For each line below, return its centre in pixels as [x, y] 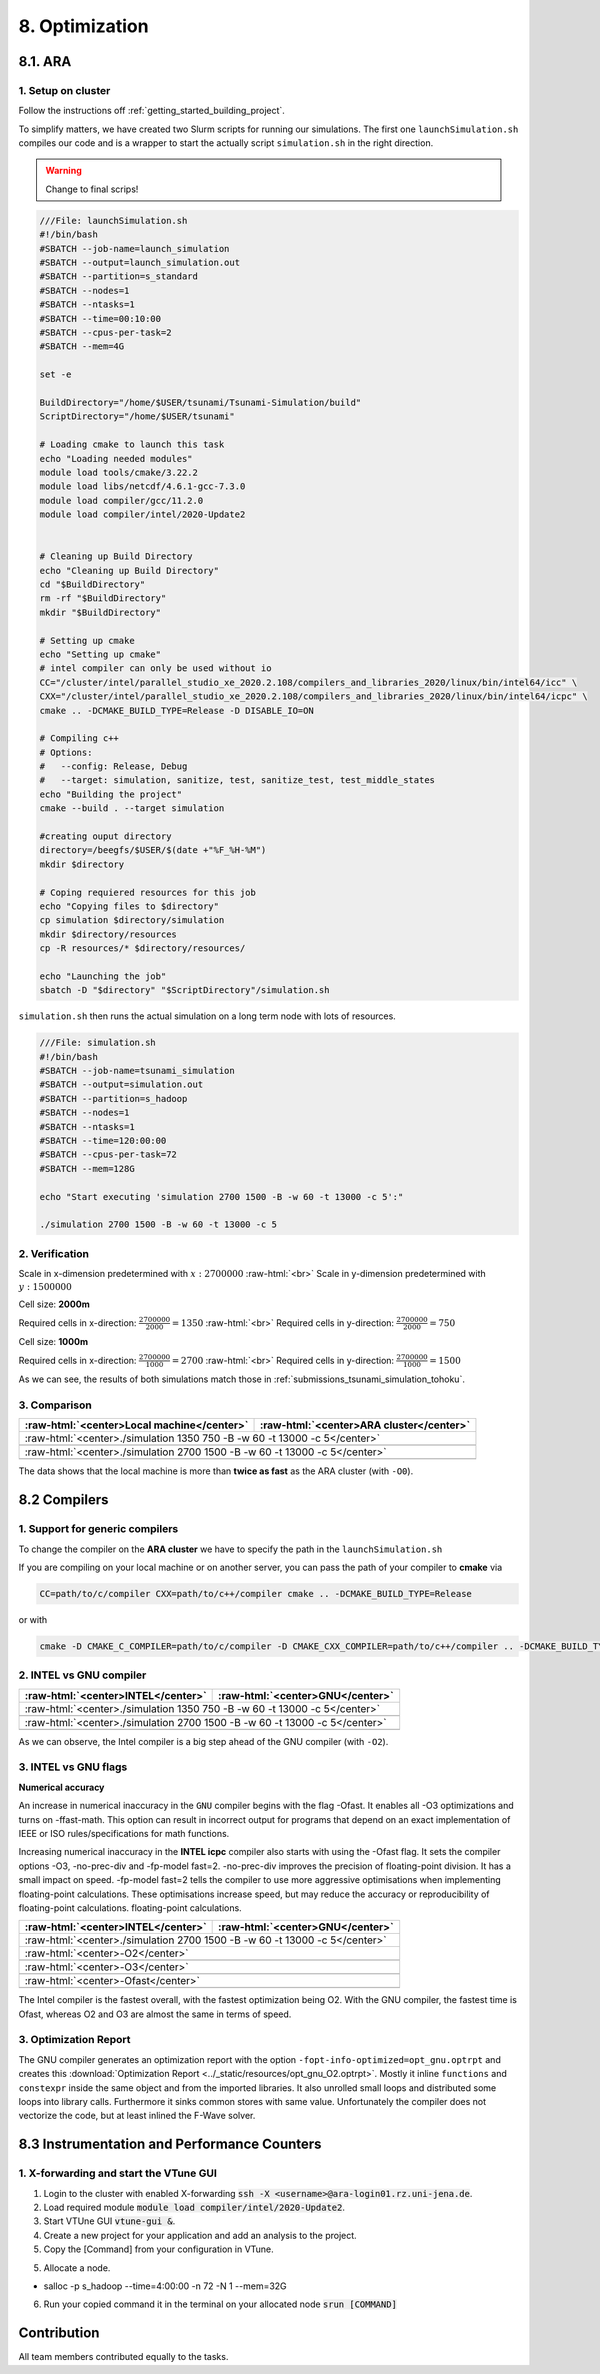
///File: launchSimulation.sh [113, 220]
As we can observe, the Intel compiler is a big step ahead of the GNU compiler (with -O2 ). [203, 1741]
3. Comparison [55, 1405]
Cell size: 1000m [53, 1342]
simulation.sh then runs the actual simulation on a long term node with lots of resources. [207, 1016]
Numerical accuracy [61, 1787]
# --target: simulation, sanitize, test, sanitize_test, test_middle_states [237, 780]
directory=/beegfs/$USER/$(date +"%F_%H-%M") [153, 850]
